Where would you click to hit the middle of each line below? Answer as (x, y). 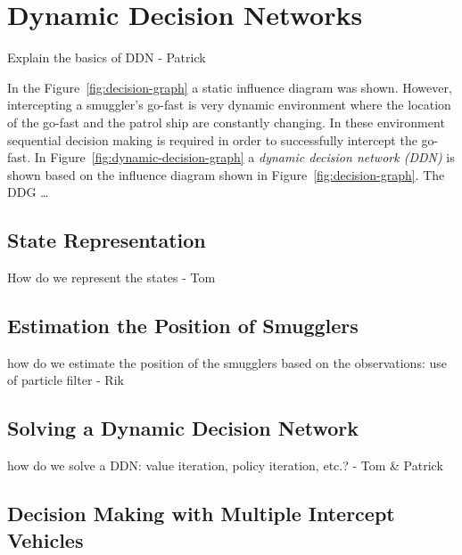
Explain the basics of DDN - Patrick (107, 57)
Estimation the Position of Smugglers (183, 326)
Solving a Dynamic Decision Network (183, 428)
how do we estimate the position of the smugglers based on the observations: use (227, 362)
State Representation (107, 240)
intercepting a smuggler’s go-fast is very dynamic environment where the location (229, 105)
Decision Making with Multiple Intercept (201, 514)
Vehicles (45, 539)
